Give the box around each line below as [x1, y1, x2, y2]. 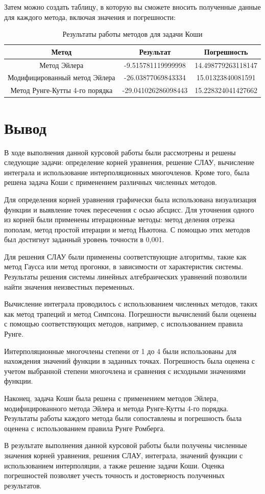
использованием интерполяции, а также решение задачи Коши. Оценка [4, 460, 225, 471]
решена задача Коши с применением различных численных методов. [4, 177, 218, 187]
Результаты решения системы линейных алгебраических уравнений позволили [4, 271, 247, 282]
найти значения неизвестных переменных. [4, 281, 135, 292]
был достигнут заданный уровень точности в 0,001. [4, 234, 164, 245]
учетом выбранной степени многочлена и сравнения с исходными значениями [4, 365, 246, 376]
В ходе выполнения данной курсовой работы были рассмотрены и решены [4, 147, 236, 157]
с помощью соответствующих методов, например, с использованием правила [4, 318, 243, 329]
